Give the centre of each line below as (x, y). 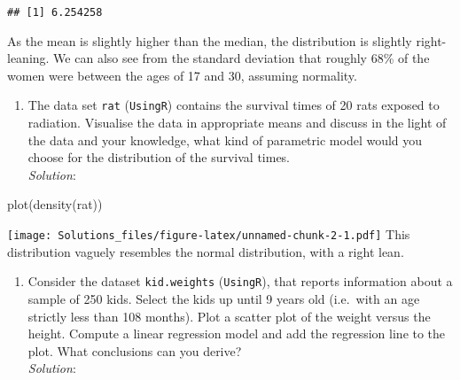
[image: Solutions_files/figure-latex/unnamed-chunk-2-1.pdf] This (209, 234)
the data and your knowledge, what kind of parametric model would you (225, 140)
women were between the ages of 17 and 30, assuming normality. (182, 75)
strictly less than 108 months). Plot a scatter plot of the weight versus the (229, 316)
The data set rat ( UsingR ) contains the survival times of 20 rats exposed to (234, 105)
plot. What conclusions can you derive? (135, 350)
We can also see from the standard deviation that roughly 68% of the (242, 58)
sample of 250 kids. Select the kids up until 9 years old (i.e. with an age (224, 298)
